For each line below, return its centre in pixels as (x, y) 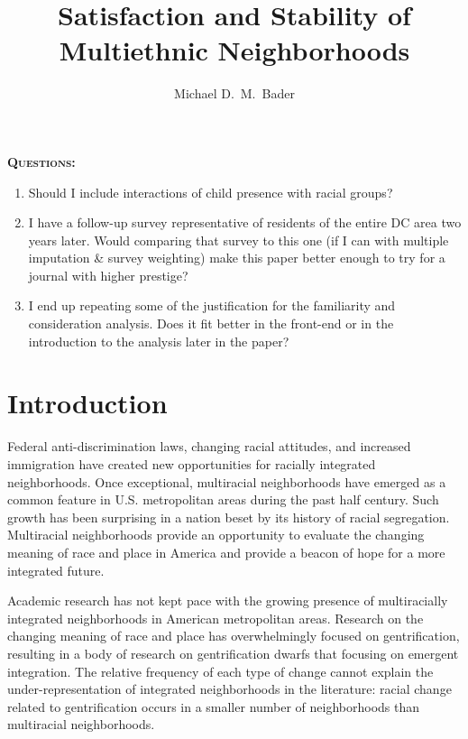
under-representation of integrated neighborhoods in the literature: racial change (229, 689)
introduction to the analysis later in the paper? (159, 341)
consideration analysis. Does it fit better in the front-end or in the (211, 323)
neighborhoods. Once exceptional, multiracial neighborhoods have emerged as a (227, 481)
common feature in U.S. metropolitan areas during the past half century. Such (223, 499)
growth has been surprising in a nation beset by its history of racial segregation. (229, 517)
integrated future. (56, 570)
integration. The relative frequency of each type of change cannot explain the (220, 671)
